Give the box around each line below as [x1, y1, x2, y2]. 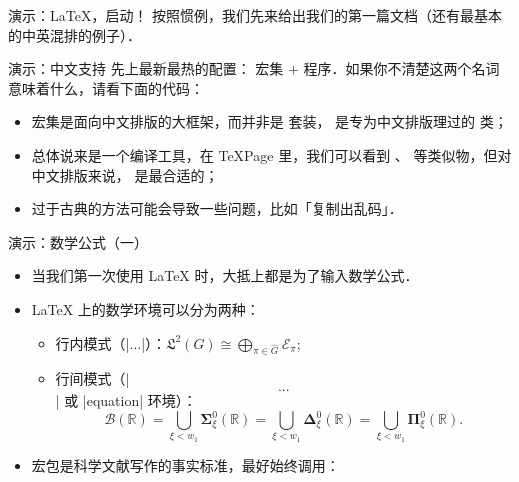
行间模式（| [55, 368, 130, 389]
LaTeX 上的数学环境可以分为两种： [31, 298, 260, 319]
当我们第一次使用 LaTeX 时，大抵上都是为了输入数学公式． [31, 265, 419, 286]
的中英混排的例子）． [8, 24, 141, 45]
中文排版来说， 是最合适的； [31, 164, 219, 185]
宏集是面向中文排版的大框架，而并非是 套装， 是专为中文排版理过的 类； [31, 111, 508, 132]
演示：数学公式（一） [8, 231, 148, 252]
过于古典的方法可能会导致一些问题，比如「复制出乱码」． [31, 198, 403, 219]
